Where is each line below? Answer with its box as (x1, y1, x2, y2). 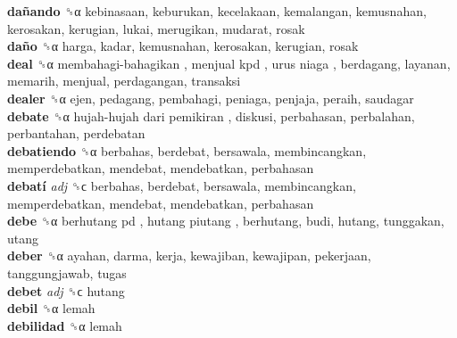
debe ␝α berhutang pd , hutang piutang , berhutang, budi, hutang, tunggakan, (7, 211, 445, 230)
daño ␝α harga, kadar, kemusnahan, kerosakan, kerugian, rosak (7, 37, 359, 55)
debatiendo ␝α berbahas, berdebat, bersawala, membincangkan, (7, 141, 367, 160)
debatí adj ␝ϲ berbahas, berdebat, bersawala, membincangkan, (7, 176, 356, 194)
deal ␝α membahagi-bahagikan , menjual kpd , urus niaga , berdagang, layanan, (7, 54, 451, 72)
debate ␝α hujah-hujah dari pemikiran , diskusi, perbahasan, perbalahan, (7, 106, 415, 125)
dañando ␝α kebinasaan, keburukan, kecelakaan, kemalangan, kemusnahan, (7, 2, 427, 20)
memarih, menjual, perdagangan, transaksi (7, 71, 241, 90)
